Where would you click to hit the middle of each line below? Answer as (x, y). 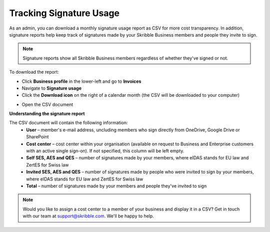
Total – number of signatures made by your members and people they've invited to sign (116, 186)
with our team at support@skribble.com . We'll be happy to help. (88, 216)
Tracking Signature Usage (64, 13)
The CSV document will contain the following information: (68, 123)
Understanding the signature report (47, 114)
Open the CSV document (47, 104)
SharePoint (37, 137)
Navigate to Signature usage (52, 88)
